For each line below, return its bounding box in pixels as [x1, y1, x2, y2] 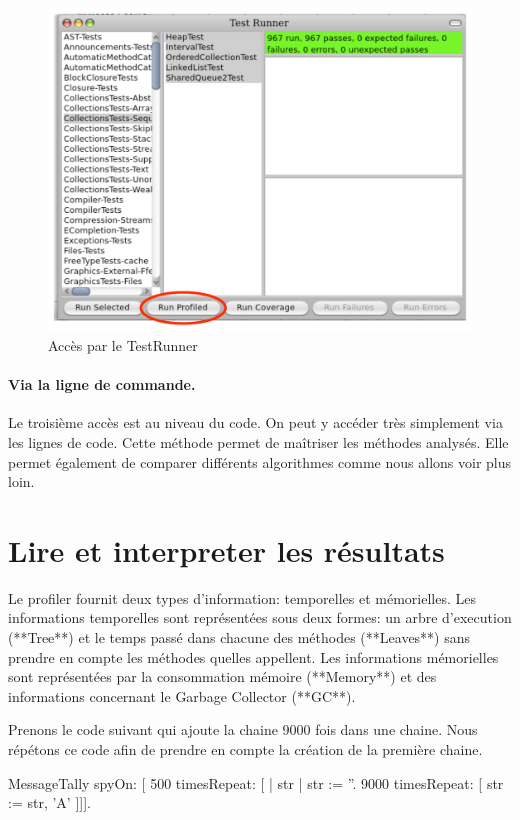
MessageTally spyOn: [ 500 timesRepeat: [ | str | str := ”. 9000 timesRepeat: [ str [8, 772, 504, 793]
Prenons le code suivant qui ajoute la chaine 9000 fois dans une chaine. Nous [8, 719, 478, 740]
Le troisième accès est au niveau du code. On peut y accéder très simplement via [8, 412, 503, 433]
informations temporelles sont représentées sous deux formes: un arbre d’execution [8, 607, 512, 628]
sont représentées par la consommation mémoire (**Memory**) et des [8, 666, 437, 687]
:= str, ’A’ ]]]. [8, 792, 91, 813]
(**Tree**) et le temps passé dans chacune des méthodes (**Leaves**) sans [8, 627, 471, 648]
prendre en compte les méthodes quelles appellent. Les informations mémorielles [8, 646, 499, 667]
